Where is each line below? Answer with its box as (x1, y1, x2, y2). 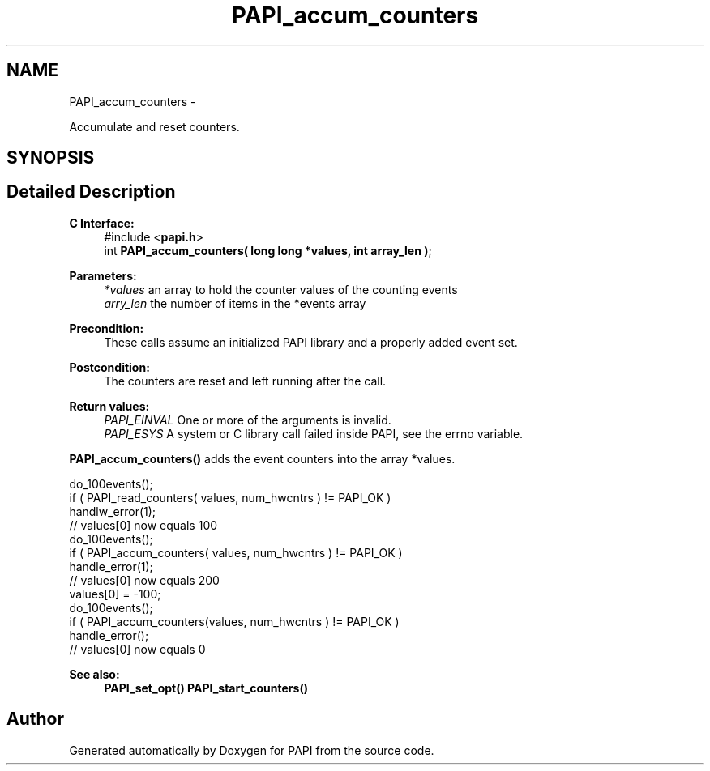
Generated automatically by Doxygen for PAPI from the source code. (69, 743, 434, 757)
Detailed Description (6, 181, 176, 202)
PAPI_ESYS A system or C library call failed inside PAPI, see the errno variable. (104, 426, 524, 441)
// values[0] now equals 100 (69, 518, 218, 532)
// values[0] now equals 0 (69, 641, 206, 656)
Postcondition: (69, 360, 150, 374)
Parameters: (69, 268, 137, 283)
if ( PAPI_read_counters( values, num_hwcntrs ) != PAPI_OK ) (69, 490, 391, 505)
